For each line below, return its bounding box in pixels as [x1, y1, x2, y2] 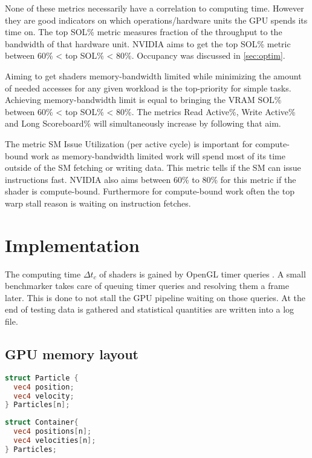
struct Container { [5, 418, 79, 427]
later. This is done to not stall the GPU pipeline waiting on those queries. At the [5, 291, 305, 304]
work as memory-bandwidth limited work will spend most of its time [31, 149, 285, 162]
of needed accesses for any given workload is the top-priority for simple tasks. [5, 81, 291, 94]
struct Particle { [5, 373, 79, 382]
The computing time [5, 267, 81, 280]
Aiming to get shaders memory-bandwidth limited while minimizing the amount [5, 69, 302, 82]
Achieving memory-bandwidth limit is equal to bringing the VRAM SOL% [5, 93, 282, 106]
